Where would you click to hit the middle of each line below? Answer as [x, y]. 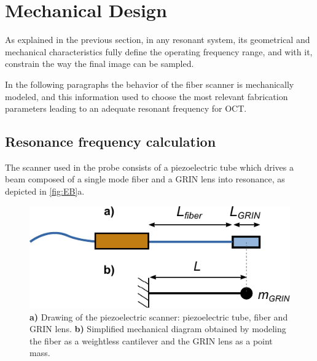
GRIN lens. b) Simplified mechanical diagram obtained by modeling [158, 329]
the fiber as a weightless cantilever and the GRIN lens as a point [151, 340]
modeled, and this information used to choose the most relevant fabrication [147, 96]
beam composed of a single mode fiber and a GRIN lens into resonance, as [145, 179]
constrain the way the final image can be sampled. [100, 64]
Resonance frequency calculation [111, 142]
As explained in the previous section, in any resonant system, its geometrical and [158, 40]
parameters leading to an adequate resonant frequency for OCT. [126, 108]
